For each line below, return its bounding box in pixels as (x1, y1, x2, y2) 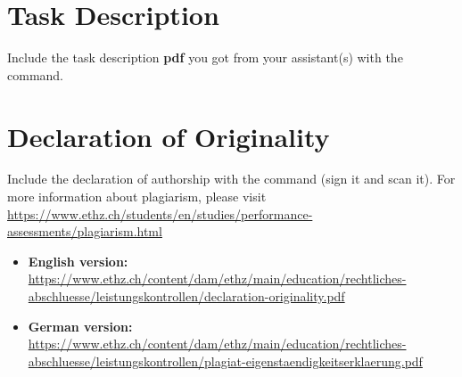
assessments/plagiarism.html (7, 222, 162, 241)
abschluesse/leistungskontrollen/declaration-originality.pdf (28, 287, 345, 305)
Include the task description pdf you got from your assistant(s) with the (7, 48, 403, 67)
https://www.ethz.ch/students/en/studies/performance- (7, 204, 313, 223)
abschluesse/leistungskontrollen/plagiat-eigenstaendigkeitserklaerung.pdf (28, 351, 423, 370)
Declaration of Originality (7, 118, 330, 154)
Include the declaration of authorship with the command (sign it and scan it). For (7, 169, 456, 188)
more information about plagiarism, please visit (7, 187, 267, 206)
